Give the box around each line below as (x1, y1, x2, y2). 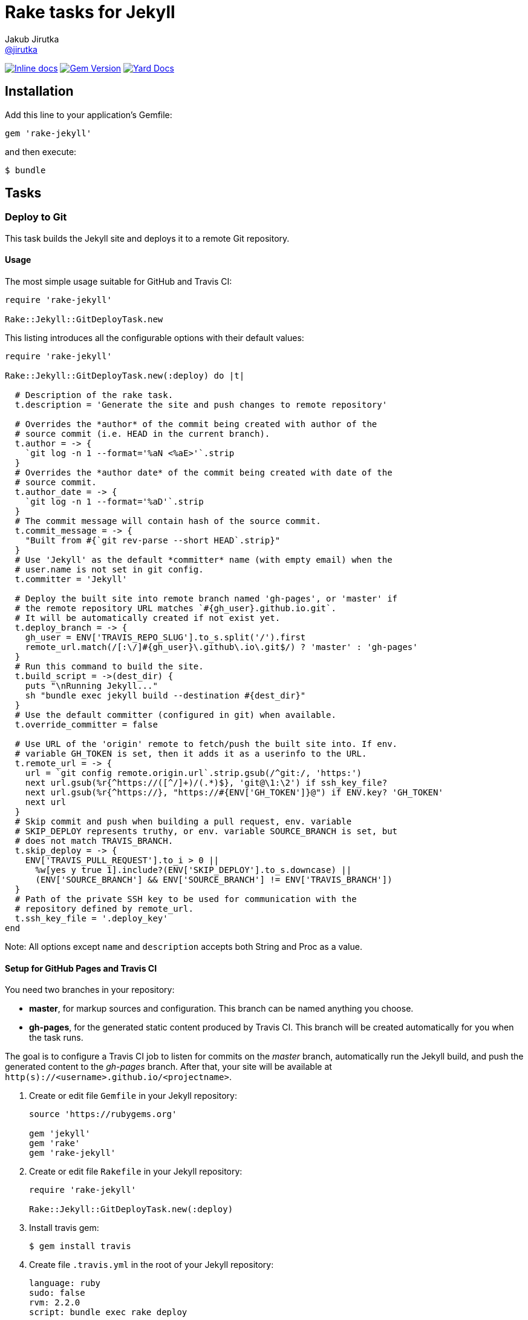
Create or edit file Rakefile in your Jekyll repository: (29, 1166, 243, 1177)
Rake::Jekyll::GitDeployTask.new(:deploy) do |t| (5, 371, 245, 381)
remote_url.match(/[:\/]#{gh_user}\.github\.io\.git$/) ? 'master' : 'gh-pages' (25, 642, 418, 652)
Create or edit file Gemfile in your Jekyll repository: (29, 1090, 237, 1101)
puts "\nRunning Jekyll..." (25, 681, 158, 691)
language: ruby (29, 1278, 101, 1288)
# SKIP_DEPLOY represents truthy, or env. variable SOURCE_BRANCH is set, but (15, 826, 398, 837)
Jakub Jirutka (5, 33, 59, 44)
